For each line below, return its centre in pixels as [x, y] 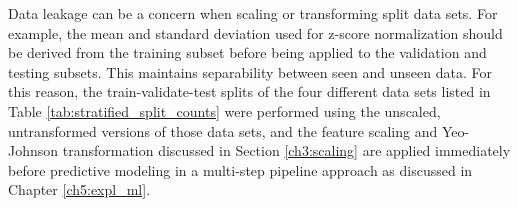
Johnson [33, 150]
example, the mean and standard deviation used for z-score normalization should [255, 32]
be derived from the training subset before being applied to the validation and [247, 52]
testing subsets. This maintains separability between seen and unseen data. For [250, 71]
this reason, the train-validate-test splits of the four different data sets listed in [249, 91]
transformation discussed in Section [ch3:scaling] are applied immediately [286, 150]
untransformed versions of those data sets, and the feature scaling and [223, 130]
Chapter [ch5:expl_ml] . [79, 189]
